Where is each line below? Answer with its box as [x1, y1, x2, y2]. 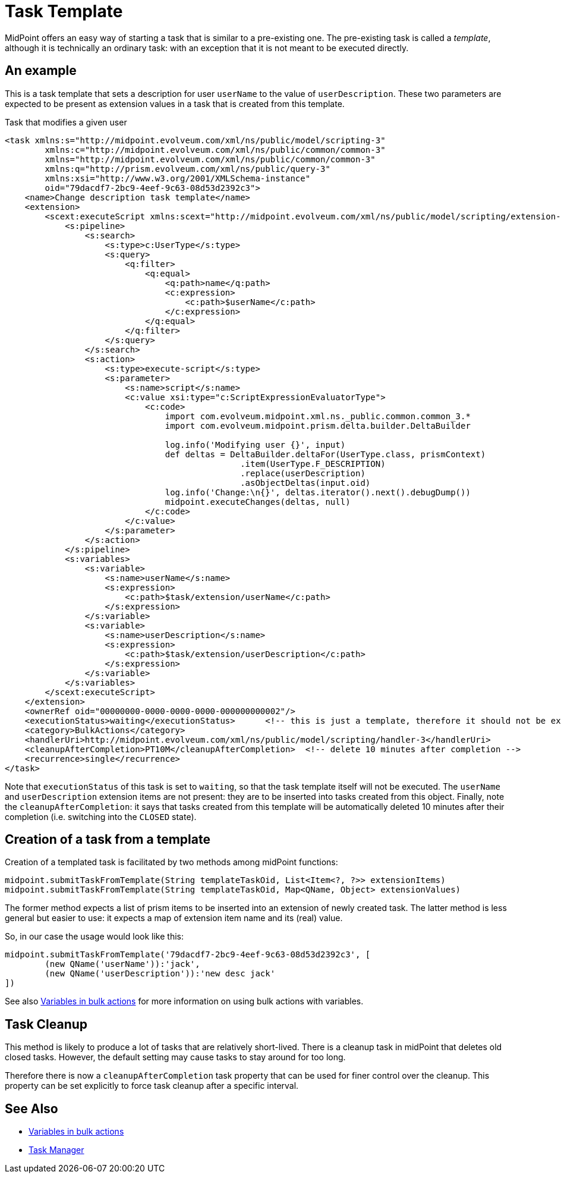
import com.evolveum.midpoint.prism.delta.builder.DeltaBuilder [165, 420, 471, 431]
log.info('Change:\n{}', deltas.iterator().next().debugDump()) [165, 487, 471, 497]
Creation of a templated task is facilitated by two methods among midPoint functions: [5, 857, 338, 868]
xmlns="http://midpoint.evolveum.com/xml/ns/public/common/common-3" [45, 154, 376, 164]
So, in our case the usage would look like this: [5, 931, 184, 942]
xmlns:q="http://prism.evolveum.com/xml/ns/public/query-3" [45, 164, 330, 174]
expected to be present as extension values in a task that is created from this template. [5, 98, 345, 109]
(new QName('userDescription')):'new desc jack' [45, 969, 276, 979]
